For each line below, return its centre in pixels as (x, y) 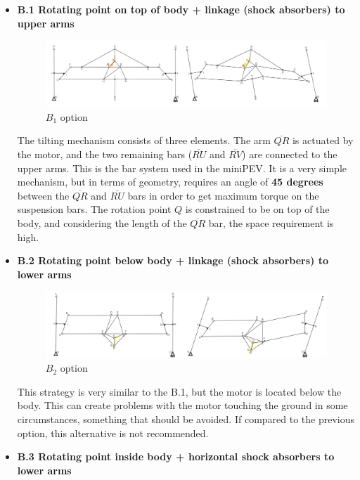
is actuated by (323, 140)
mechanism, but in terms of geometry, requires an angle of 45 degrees (170, 182)
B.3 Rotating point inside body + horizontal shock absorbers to (176, 456)
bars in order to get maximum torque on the (223, 195)
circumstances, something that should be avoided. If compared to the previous (186, 419)
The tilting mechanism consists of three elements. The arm (144, 140)
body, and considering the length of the (102, 222)
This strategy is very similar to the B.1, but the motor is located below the (179, 391)
